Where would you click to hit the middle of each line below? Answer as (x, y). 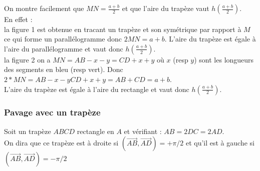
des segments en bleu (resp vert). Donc (64, 69)
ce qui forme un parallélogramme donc (63, 39)
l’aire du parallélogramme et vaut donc (64, 48)
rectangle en (95, 131)
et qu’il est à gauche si (220, 143)
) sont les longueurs (224, 59)
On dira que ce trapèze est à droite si (61, 143)
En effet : (18, 19)
